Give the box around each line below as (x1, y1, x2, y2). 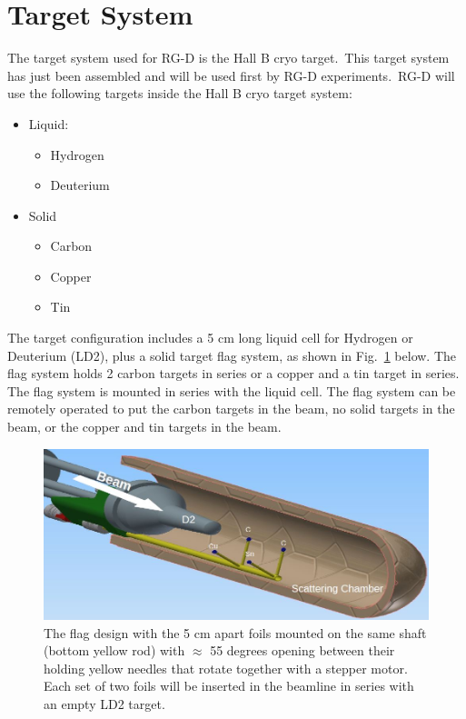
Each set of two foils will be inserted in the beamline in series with (44, 676, 414, 695)
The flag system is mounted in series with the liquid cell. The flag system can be (7, 381, 456, 400)
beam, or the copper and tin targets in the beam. (7, 417, 282, 436)
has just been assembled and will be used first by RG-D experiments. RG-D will (7, 65, 455, 85)
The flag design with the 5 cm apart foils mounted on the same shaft (44, 623, 427, 642)
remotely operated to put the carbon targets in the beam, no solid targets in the (7, 399, 455, 418)
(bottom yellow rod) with (44, 641, 185, 660)
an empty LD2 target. (44, 694, 165, 713)
